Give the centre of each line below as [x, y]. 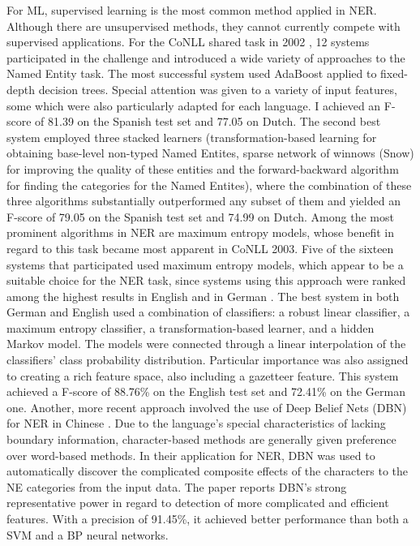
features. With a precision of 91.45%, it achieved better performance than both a [208, 518]
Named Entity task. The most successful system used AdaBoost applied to [192, 73]
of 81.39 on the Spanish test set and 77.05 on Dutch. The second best [208, 121]
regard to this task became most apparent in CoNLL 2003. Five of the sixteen [200, 248]
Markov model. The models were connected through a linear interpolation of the [206, 344]
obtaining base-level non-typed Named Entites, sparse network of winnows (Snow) [210, 153]
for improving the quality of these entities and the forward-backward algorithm [203, 168]
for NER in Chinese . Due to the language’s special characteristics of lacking [196, 423]
